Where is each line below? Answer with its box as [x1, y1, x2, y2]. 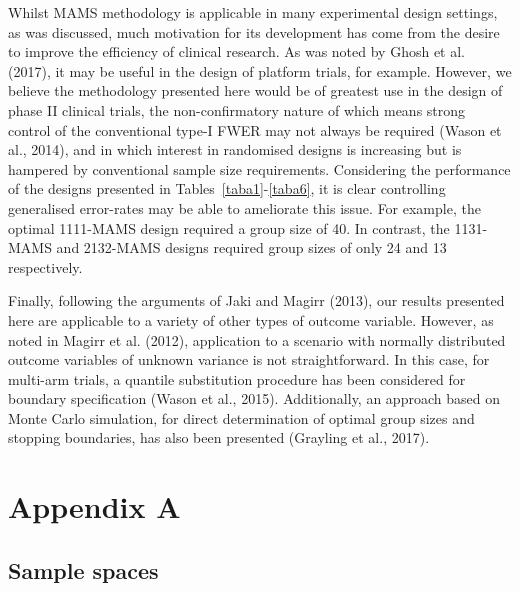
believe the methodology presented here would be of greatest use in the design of [8, 80, 503, 101]
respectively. [8, 256, 83, 277]
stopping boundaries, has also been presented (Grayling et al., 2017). [8, 427, 430, 448]
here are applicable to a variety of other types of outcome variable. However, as [8, 309, 494, 330]
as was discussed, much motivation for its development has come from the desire [8, 21, 500, 42]
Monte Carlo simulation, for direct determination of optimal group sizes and [8, 407, 475, 428]
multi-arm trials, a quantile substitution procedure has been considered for [8, 368, 466, 389]
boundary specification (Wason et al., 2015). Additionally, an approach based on [8, 388, 500, 409]
